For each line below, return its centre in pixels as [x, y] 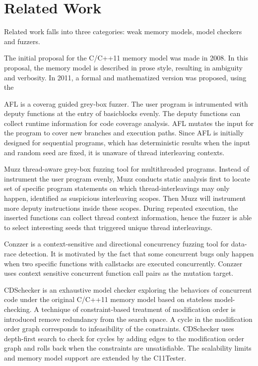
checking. [18, 309]
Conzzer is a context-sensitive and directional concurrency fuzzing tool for [117, 244]
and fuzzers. [22, 41]
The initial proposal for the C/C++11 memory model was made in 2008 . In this [126, 58]
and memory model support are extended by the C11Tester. [95, 357]
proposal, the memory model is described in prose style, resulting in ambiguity [123, 67]
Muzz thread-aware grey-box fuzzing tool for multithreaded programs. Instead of [127, 169]
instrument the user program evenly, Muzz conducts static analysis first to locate [127, 178]
